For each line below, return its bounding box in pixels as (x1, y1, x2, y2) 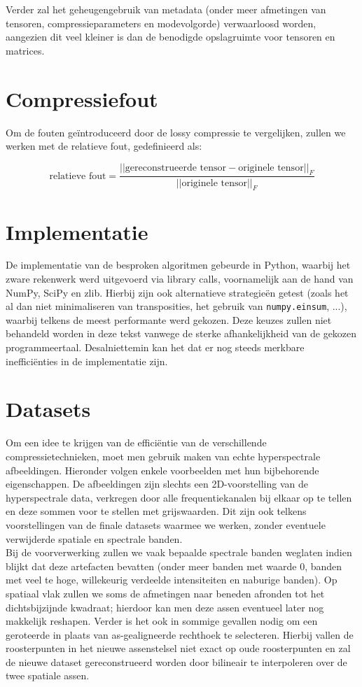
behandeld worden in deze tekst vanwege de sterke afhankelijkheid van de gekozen (6, 326, 357, 341)
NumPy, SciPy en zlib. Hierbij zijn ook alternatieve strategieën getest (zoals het (6, 285, 349, 299)
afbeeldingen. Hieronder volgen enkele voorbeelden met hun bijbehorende (6, 462, 319, 477)
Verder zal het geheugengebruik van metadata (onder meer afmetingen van (6, 2, 326, 16)
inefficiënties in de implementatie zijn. (6, 353, 168, 368)
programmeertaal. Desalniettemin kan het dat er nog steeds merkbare (6, 340, 305, 355)
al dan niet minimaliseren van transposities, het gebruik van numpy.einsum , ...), (6, 299, 347, 313)
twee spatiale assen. (6, 668, 90, 683)
